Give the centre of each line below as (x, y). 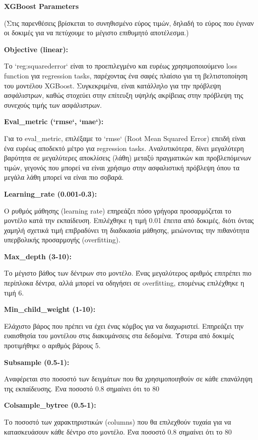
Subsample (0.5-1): (37, 362)
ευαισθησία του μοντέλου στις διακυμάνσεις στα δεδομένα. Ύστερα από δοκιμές (119, 335)
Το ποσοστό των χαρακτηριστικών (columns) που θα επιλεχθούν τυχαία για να (118, 422)
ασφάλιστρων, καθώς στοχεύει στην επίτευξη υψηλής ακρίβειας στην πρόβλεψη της (124, 95)
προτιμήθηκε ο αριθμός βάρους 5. (52, 345)
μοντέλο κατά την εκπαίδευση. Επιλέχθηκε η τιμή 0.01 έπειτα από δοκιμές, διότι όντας (129, 220)
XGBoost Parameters (41, 6)
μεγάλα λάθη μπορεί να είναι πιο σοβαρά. (64, 177)
